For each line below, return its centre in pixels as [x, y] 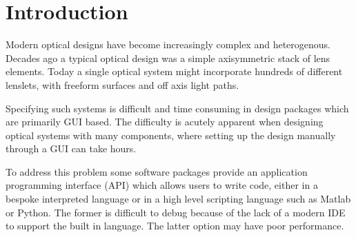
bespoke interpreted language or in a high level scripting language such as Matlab [178, 199]
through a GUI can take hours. [71, 148]
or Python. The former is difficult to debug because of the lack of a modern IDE [176, 212]
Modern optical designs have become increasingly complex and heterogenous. [168, 44]
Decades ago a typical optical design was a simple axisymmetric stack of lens [168, 58]
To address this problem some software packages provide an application [157, 171]
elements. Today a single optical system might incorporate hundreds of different [174, 71]
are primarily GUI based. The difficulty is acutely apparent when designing [165, 122]
